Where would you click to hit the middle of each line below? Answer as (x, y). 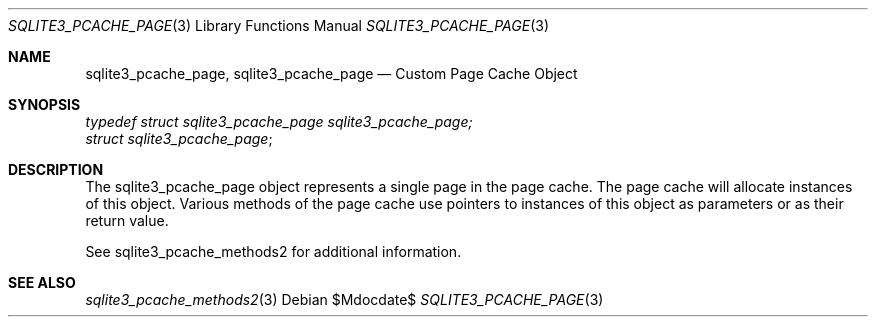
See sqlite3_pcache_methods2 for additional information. (273, 251)
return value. (127, 220)
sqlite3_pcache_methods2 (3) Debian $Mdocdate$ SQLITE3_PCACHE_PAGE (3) (344, 299)
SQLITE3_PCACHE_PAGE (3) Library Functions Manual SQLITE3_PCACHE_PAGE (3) (279, 25)
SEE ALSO (42, 282)
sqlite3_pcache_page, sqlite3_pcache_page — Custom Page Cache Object (331, 73)
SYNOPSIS (44, 104)
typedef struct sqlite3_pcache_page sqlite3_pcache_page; (279, 121)
